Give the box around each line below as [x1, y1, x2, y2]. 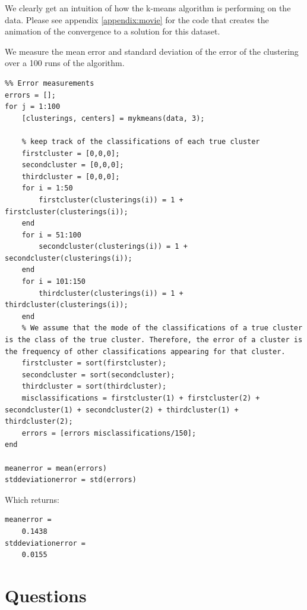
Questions [5, 583, 87, 607]
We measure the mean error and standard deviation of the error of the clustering [5, 45, 299, 57]
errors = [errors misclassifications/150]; [21, 428, 197, 437]
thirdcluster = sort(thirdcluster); [21, 382, 167, 391]
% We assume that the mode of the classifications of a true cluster [21, 324, 303, 333]
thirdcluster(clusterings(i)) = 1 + [39, 289, 183, 298]
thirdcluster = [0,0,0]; [21, 172, 120, 181]
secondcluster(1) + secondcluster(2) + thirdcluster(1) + [5, 405, 239, 414]
